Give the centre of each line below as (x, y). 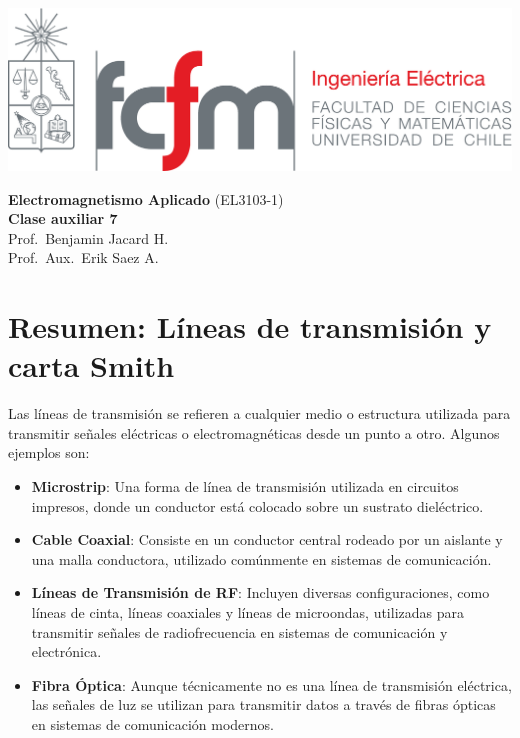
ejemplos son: (49, 452)
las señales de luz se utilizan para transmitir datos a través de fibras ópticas (263, 704)
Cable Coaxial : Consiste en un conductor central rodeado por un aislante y (267, 539)
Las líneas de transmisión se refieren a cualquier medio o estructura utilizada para (259, 413)
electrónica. (66, 651)
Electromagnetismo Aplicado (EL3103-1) (146, 198)
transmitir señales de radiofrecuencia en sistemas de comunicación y (239, 631)
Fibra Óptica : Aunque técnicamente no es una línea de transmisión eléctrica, (271, 684)
